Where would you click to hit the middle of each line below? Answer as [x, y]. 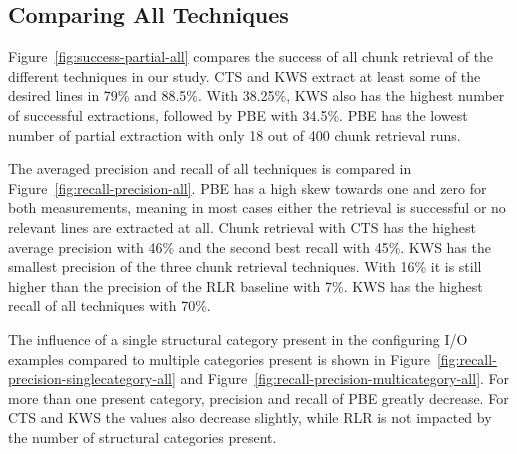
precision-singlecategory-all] [92, 378]
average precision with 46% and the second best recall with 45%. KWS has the [249, 246]
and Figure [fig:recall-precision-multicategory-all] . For [345, 378]
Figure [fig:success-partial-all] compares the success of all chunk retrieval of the [251, 56]
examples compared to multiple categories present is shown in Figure [219, 358]
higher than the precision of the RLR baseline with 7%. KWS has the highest [245, 285]
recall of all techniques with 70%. [109, 305]
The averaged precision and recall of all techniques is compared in [210, 168]
